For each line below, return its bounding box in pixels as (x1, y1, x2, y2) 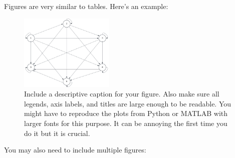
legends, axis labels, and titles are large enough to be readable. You (24, 98, 231, 108)
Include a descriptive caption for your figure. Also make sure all (24, 88, 219, 99)
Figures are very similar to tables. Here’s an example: (4, 1, 168, 11)
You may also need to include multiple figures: (4, 144, 146, 155)
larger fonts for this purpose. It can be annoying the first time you (24, 117, 227, 128)
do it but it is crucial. (24, 127, 90, 138)
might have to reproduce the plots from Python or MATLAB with (24, 108, 228, 118)
